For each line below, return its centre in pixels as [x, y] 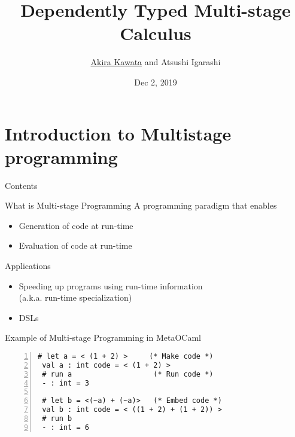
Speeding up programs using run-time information [111, 285]
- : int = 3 [66, 383]
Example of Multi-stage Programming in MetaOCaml [103, 337]
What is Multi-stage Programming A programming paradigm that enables [141, 205]
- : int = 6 [66, 427]
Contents [21, 185]
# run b [57, 419]
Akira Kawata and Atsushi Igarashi [156, 62]
